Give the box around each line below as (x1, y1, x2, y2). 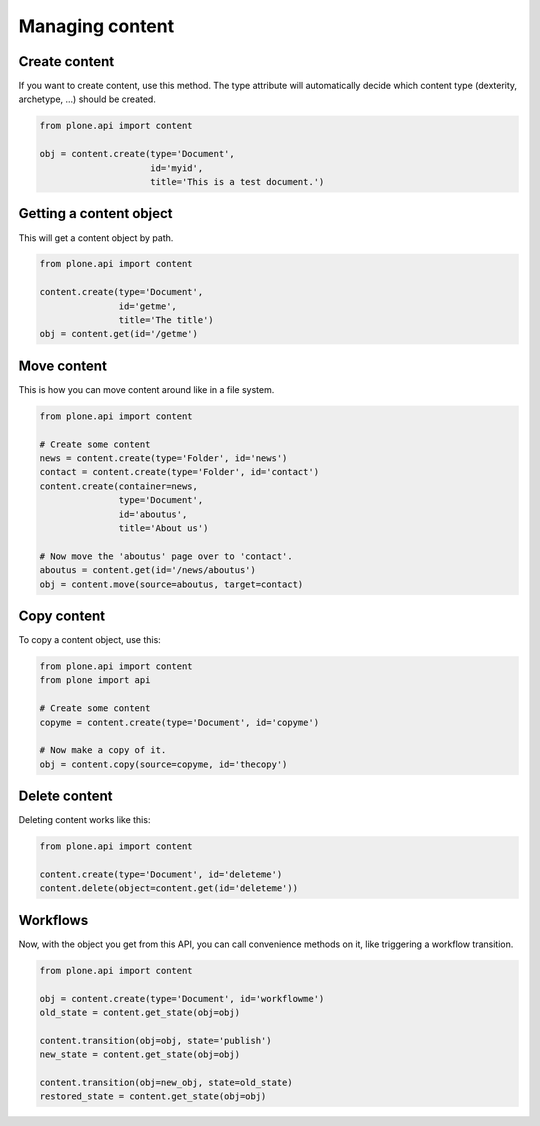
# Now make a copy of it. (39, 745, 167, 756)
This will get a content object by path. (18, 231, 174, 244)
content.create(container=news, (39, 480, 199, 492)
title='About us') (118, 523, 209, 534)
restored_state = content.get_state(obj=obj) (39, 1091, 267, 1102)
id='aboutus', (118, 508, 188, 520)
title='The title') (118, 315, 214, 326)
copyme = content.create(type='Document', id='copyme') (39, 716, 320, 728)
